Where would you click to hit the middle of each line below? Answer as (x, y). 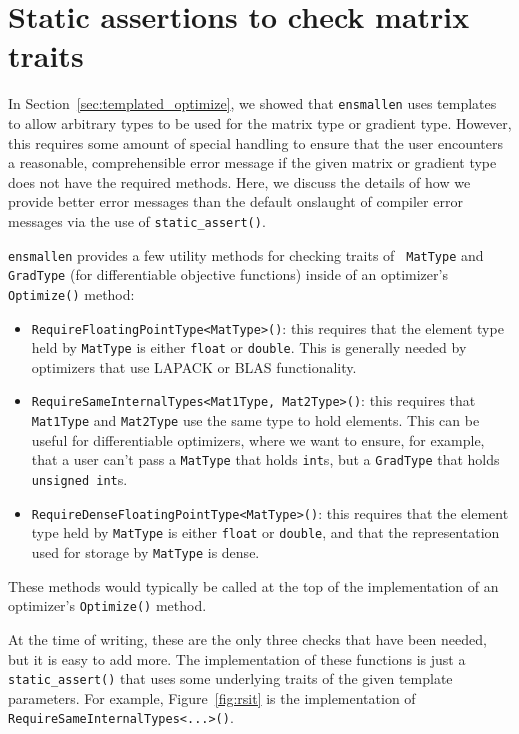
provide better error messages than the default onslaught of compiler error (235, 201)
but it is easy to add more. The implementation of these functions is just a (237, 658)
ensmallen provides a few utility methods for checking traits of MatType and (246, 254)
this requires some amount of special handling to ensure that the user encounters (255, 142)
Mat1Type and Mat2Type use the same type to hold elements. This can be (255, 420)
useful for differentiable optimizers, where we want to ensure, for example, (258, 439)
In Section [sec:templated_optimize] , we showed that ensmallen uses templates (252, 103)
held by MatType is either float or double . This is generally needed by (249, 347)
